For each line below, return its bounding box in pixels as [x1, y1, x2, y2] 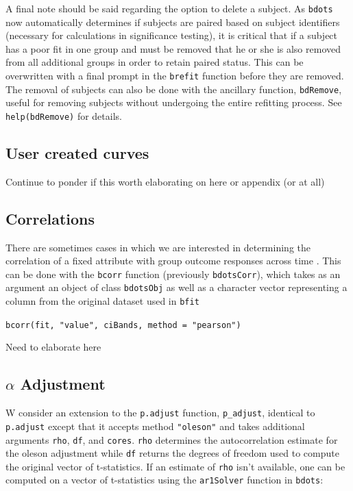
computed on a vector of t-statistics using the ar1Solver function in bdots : [5, 473, 324, 487]
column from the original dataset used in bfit [5, 294, 199, 308]
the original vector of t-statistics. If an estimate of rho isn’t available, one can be [5, 459, 345, 473]
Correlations [5, 207, 95, 229]
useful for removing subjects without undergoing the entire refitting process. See [5, 95, 342, 110]
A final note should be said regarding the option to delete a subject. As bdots [5, 1, 333, 15]
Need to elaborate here [5, 340, 101, 354]
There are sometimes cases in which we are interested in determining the [5, 240, 311, 254]
